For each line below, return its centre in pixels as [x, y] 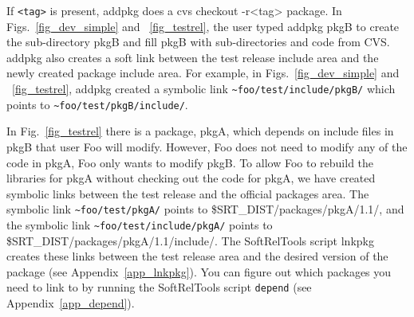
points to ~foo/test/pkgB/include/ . [97, 104]
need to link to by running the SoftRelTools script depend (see [159, 287]
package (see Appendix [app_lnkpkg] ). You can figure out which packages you [199, 271]
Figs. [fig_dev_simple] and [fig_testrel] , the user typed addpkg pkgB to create [203, 26]
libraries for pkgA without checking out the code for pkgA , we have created [191, 178]
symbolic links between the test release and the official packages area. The [188, 193]
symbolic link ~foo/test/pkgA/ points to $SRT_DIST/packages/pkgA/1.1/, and [205, 209]
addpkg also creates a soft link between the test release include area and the [193, 57]
